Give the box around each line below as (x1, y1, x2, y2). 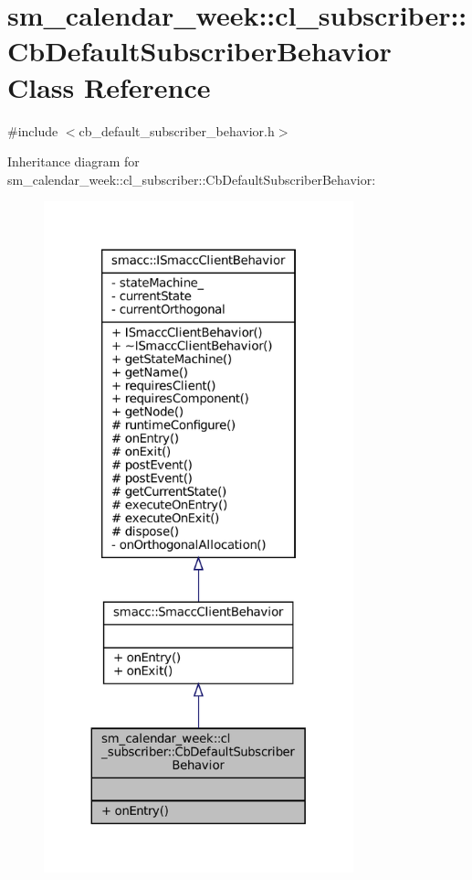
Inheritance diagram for (7, 152, 140, 171)
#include (7, 121, 58, 140)
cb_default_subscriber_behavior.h (79, 121, 275, 140)
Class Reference (7, 68, 211, 105)
